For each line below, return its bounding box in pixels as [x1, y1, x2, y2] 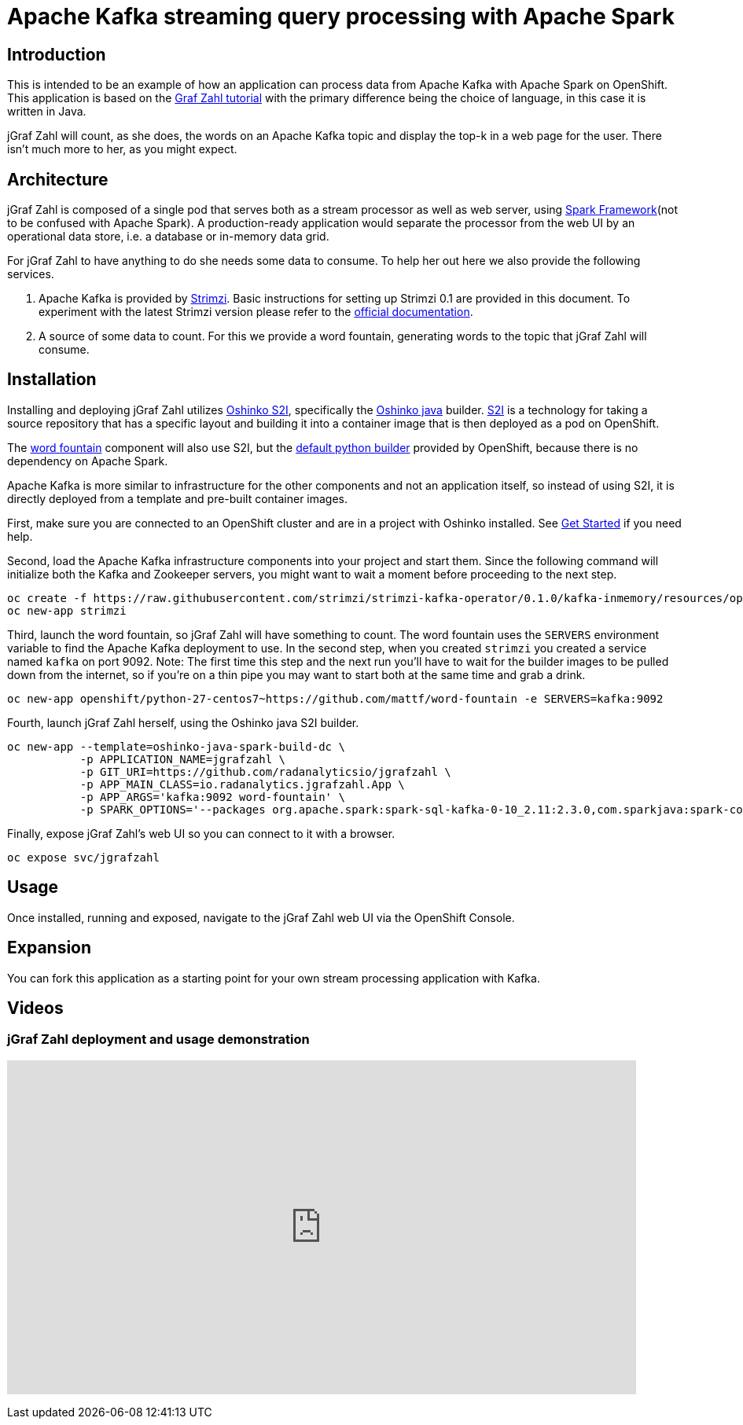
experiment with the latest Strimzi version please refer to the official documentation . [39, 305, 473, 319]
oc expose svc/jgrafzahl [7, 850, 160, 864]
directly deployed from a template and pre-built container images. [7, 491, 348, 505]
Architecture [7, 169, 109, 189]
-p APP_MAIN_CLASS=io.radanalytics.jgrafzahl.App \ [79, 777, 405, 791]
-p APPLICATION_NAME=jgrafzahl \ [79, 752, 286, 766]
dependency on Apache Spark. [7, 454, 168, 468]
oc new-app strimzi [7, 604, 127, 617]
